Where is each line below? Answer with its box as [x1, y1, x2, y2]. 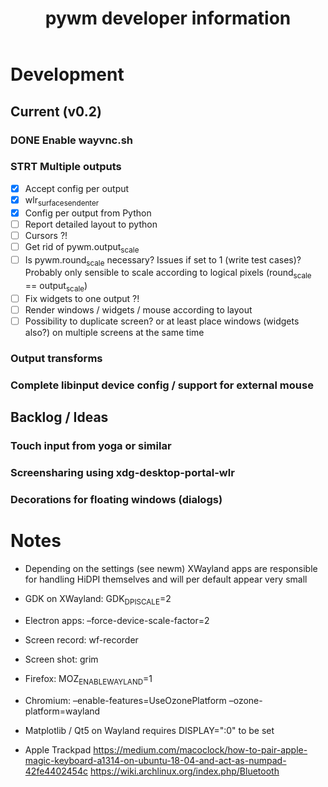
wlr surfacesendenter [24, 193, 100, 208]
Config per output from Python [24, 207, 152, 219]
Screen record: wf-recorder [24, 633, 139, 646]
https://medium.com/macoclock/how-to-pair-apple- [93, 743, 308, 756]
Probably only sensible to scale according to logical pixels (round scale [24, 267, 312, 281]
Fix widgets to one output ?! [24, 293, 140, 305]
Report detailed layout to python [24, 218, 158, 230]
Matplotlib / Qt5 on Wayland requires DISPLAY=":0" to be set [24, 724, 275, 736]
